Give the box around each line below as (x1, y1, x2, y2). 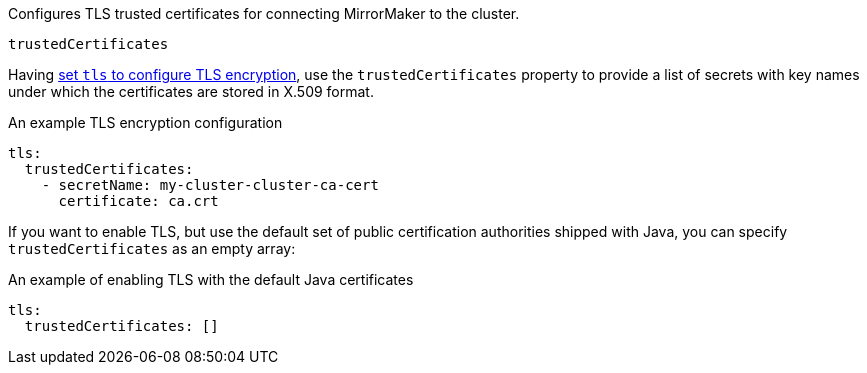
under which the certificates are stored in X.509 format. (8, 83, 374, 100)
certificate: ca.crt (58, 193, 219, 209)
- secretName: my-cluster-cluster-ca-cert (41, 177, 379, 193)
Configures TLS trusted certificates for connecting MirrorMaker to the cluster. (8, 5, 520, 22)
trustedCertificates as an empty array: (8, 240, 296, 257)
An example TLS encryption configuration (8, 114, 283, 131)
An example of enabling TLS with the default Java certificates (8, 271, 414, 288)
